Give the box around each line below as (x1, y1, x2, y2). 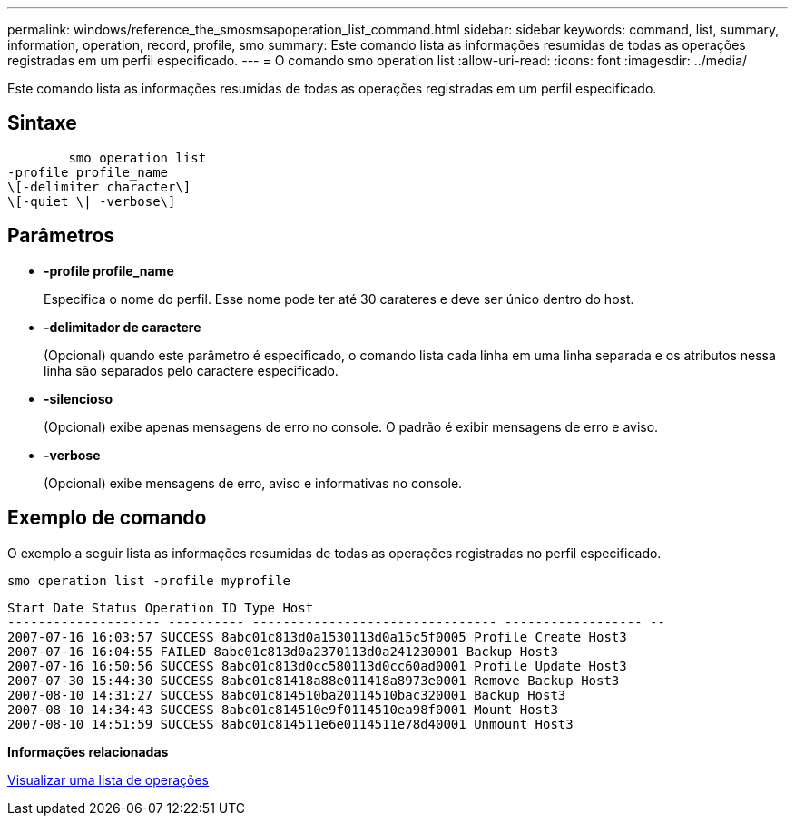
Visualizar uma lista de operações (7, 771, 209, 788)
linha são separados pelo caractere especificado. (44, 362, 339, 378)
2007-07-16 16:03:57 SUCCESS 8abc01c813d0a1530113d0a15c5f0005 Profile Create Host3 (7, 629, 627, 644)
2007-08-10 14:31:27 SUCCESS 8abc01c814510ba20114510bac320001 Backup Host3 (7, 687, 566, 702)
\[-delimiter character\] (7, 179, 191, 194)
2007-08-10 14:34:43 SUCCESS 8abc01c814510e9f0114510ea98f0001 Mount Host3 (7, 701, 558, 717)
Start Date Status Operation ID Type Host (7, 600, 314, 615)
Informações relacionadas (7, 743, 169, 759)
